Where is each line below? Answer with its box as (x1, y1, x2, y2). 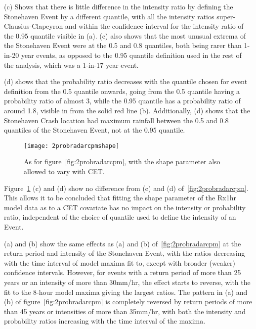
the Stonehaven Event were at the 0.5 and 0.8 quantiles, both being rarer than (4, 40, 242, 50)
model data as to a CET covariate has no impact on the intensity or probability (4, 202, 246, 212)
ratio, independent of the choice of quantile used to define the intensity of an (4, 212, 236, 222)
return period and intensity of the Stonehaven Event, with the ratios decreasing (4, 248, 245, 258)
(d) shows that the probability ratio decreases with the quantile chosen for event (4, 76, 248, 87)
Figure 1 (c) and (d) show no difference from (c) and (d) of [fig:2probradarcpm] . (4, 183, 249, 193)
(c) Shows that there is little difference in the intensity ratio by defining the (4, 1, 233, 11)
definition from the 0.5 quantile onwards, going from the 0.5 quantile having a (4, 86, 240, 96)
